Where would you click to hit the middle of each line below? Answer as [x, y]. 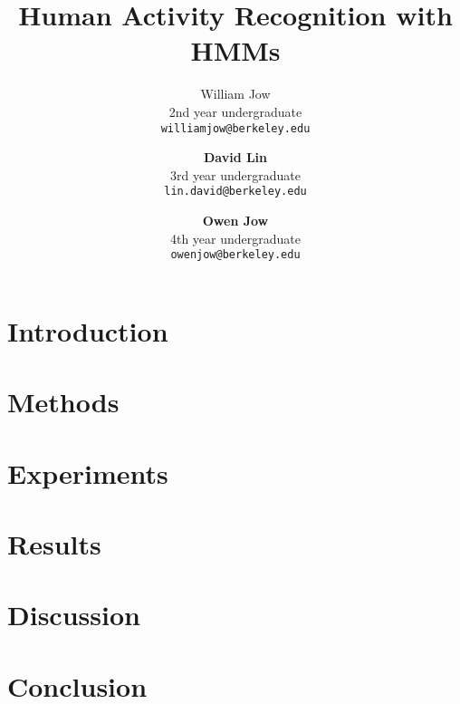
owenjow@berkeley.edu [235, 255]
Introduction [88, 330]
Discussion [74, 615]
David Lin [235, 157]
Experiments [88, 473]
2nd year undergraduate [235, 111]
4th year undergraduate [235, 238]
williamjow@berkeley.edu [235, 128]
